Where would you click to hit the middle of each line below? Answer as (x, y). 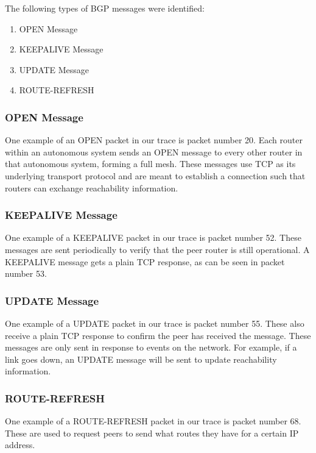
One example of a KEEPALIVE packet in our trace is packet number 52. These (153, 237)
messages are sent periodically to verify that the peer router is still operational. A (157, 249)
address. (20, 445)
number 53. (26, 273)
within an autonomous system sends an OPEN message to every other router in (154, 152)
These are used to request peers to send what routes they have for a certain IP (152, 433)
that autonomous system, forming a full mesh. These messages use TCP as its (150, 164)
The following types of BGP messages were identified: (105, 8)
